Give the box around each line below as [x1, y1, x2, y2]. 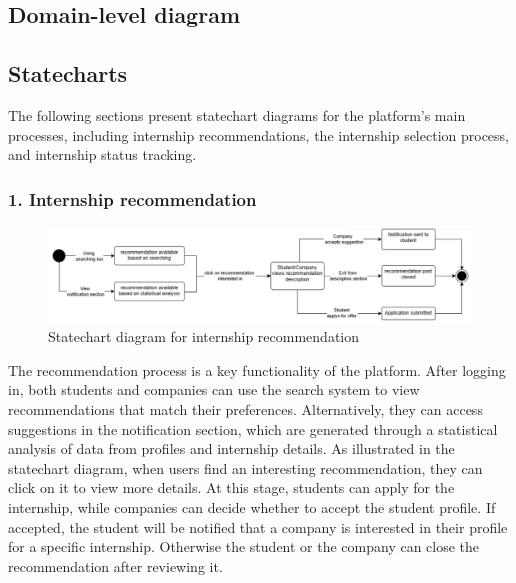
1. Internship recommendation [8, 186, 257, 211]
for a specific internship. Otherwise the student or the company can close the [8, 536, 480, 557]
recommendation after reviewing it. [8, 555, 223, 576]
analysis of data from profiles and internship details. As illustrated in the [8, 438, 455, 459]
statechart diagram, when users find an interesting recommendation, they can [8, 457, 483, 478]
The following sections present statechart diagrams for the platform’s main [8, 104, 466, 125]
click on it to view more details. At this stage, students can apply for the [8, 477, 455, 498]
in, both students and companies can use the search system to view [8, 379, 420, 400]
